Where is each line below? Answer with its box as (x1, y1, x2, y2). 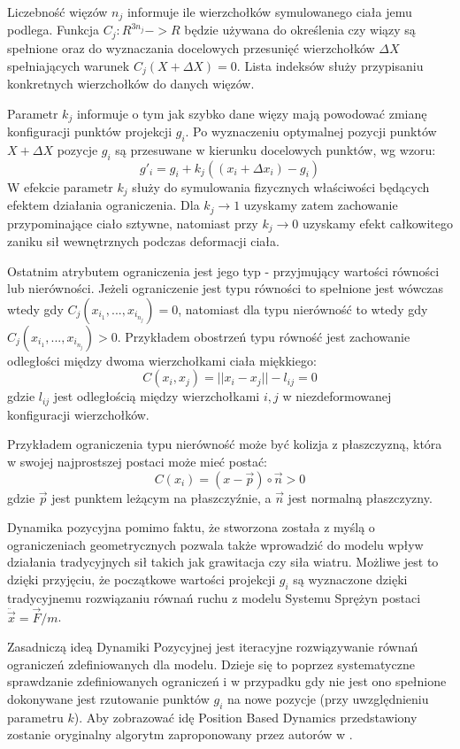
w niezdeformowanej (282, 387, 392, 405)
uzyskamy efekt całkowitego (302, 213, 453, 232)
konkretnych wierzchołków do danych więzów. (7, 73, 255, 92)
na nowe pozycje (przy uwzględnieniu (226, 689, 429, 707)
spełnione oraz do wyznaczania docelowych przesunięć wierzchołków (7, 38, 375, 57)
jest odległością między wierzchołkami (53, 387, 260, 405)
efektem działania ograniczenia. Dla (7, 196, 200, 214)
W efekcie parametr (7, 177, 113, 196)
